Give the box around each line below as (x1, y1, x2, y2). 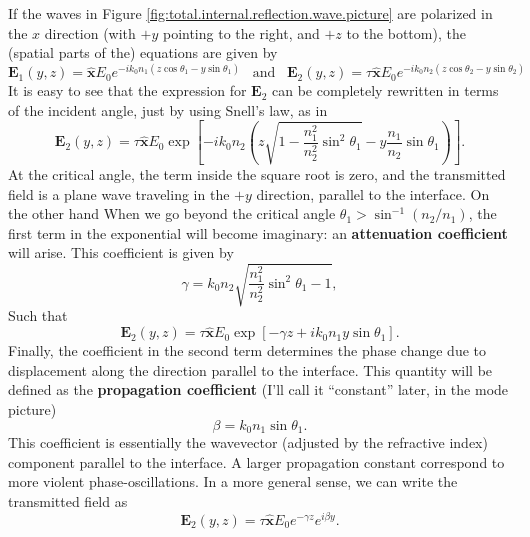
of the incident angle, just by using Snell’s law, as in (8, 99, 328, 120)
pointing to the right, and (162, 22, 320, 43)
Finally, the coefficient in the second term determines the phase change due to (8, 340, 487, 361)
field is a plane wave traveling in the (8, 183, 230, 204)
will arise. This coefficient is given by (8, 242, 234, 263)
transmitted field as (8, 490, 128, 511)
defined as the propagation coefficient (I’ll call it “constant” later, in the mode (8, 379, 509, 400)
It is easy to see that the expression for (8, 80, 247, 101)
